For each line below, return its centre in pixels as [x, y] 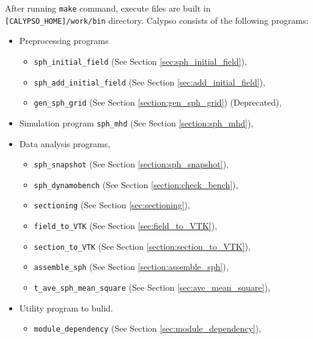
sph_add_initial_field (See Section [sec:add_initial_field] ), [149, 82]
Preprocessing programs [64, 41]
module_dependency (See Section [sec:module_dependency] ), [148, 328]
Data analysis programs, [65, 143]
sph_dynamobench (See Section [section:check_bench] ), [136, 184]
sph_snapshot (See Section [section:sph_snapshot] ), [131, 164]
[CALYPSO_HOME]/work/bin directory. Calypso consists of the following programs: [157, 20]
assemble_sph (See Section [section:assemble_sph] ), [131, 267]
